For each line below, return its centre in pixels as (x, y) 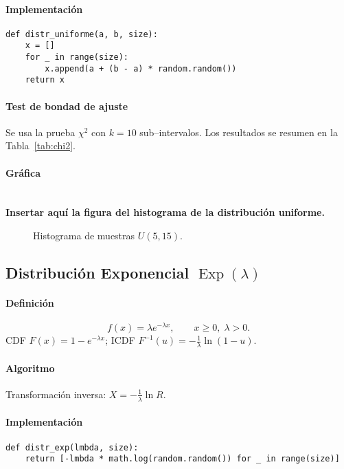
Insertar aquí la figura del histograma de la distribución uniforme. (165, 212)
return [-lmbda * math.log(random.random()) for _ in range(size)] (182, 459)
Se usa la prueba (41, 132)
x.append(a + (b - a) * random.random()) (141, 68)
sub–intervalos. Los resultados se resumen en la (239, 132)
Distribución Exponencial (98, 273)
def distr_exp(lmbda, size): (72, 447)
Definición (30, 303)
